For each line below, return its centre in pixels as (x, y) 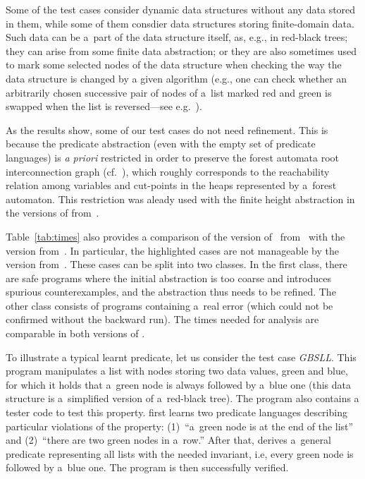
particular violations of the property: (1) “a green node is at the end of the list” (180, 426)
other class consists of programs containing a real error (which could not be (169, 305)
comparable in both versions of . (75, 333)
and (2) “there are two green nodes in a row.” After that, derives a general (169, 440)
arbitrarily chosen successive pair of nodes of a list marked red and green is (169, 92)
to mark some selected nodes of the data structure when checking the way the (174, 65)
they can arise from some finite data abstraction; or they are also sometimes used (181, 50)
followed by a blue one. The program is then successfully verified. (147, 467)
